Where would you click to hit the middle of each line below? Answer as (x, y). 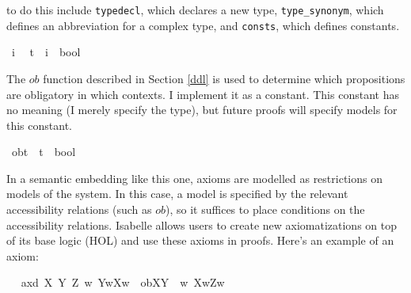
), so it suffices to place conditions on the (265, 209)
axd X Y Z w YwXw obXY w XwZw (123, 282)
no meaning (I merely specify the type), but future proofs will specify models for (202, 110)
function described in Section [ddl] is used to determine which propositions (224, 78)
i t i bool (46, 52)
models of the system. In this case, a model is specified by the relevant (177, 194)
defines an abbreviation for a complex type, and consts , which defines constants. (203, 25)
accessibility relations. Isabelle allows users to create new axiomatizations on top (202, 225)
